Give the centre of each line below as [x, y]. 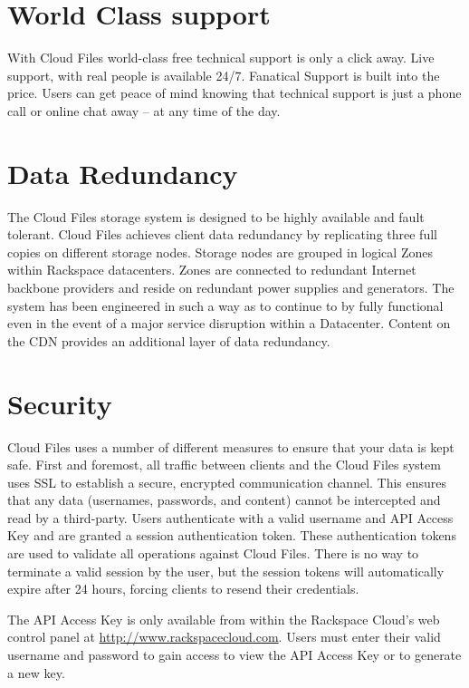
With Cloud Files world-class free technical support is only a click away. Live [221, 58]
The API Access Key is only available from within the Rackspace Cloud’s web [224, 619]
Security [60, 403]
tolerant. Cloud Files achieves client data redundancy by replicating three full [222, 234]
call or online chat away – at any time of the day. [144, 110]
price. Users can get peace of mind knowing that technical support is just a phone [234, 93]
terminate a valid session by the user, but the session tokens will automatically [226, 571]
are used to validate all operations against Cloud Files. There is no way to [213, 553]
